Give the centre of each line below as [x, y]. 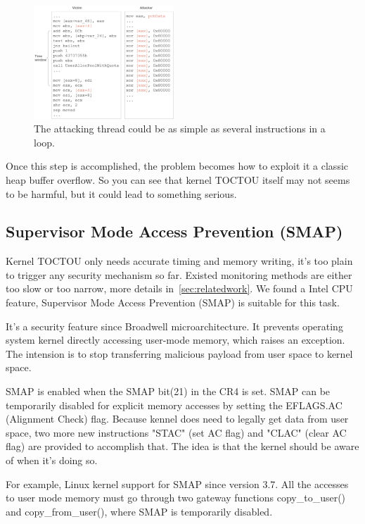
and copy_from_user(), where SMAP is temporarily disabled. [139, 511]
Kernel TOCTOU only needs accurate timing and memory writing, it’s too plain [179, 261]
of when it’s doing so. [52, 460]
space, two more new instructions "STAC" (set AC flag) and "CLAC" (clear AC [176, 432]
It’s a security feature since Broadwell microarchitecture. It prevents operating [174, 326]
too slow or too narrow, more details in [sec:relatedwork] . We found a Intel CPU [179, 288]
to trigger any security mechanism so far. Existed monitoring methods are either [179, 274]
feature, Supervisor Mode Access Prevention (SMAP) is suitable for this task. [173, 302]
